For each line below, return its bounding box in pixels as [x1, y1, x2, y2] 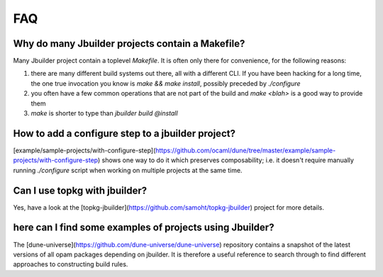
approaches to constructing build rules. [13, 260, 128, 268]
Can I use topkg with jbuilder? [13, 184, 148, 196]
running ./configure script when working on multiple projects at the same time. [13, 166, 243, 174]
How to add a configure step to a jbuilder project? [13, 128, 235, 140]
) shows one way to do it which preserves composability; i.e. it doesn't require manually [97, 156, 355, 164]
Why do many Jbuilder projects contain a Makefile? [13, 38, 245, 50]
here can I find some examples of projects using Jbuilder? [13, 222, 274, 234]
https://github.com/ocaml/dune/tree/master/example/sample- [155, 146, 336, 154]
